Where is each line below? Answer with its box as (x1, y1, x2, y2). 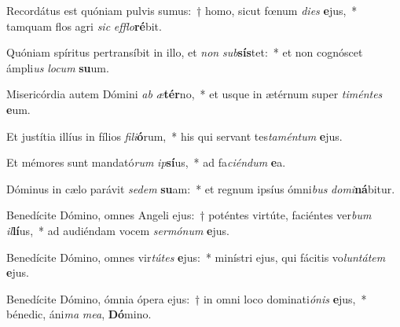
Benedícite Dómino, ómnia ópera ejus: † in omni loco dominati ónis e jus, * (6, 290, 367, 307)
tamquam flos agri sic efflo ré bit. (6, 17, 162, 34)
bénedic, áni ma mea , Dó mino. (6, 306, 152, 322)
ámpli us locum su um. (6, 59, 109, 75)
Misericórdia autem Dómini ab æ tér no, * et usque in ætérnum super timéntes (6, 86, 383, 102)
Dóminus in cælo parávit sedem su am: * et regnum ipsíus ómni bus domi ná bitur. (6, 180, 395, 197)
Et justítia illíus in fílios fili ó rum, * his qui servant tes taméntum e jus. (6, 127, 343, 144)
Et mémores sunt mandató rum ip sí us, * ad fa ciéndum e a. (6, 154, 286, 171)
